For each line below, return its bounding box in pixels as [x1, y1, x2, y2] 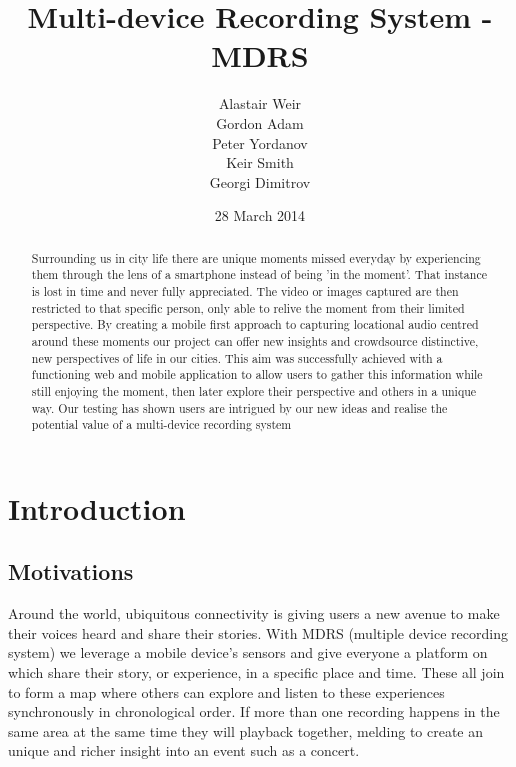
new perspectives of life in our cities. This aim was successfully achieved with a [31, 349, 443, 366]
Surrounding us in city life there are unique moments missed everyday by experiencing [31, 249, 481, 266]
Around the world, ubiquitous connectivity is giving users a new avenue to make [8, 603, 500, 624]
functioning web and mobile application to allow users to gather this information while [31, 366, 483, 383]
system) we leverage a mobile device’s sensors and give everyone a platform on [8, 642, 488, 663]
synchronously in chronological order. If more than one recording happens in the [8, 701, 500, 722]
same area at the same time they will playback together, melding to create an [8, 720, 484, 741]
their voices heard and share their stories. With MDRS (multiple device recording [8, 622, 508, 643]
